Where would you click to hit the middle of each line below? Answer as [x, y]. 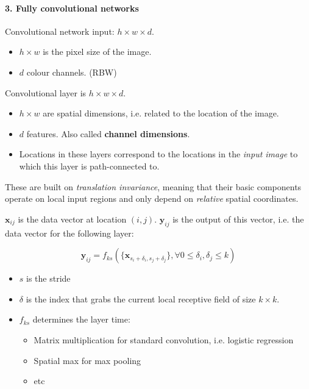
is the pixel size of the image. [97, 52]
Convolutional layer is [46, 92]
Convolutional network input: [60, 31]
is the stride [48, 278]
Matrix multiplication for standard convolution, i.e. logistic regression [164, 339]
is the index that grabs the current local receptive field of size [141, 298]
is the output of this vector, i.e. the [238, 219]
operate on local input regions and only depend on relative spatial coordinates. [152, 198]
